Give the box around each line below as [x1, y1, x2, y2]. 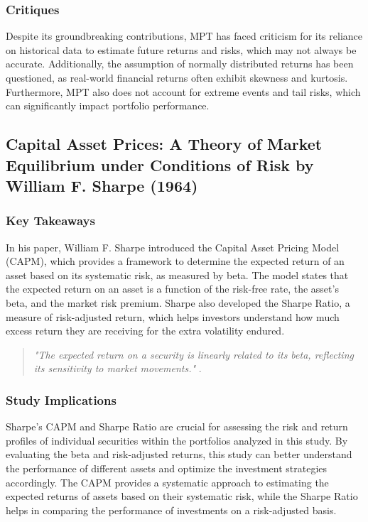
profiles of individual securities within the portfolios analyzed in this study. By [6, 433, 348, 447]
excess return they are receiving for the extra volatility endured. [6, 323, 285, 338]
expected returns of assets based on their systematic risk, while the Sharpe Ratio [6, 489, 358, 504]
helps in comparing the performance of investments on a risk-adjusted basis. [6, 502, 337, 517]
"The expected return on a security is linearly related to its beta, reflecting [33, 347, 354, 361]
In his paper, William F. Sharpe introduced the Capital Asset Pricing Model [6, 239, 340, 254]
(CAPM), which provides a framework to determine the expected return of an [6, 254, 345, 268]
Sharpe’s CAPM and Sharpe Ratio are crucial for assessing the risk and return [6, 419, 348, 434]
